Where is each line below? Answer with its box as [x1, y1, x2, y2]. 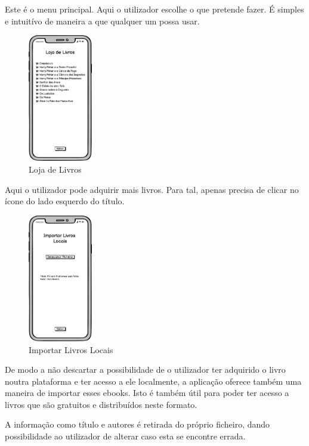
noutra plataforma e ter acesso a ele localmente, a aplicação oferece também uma [5, 375, 302, 387]
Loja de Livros [29, 163, 82, 175]
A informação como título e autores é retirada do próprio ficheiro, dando [5, 418, 270, 431]
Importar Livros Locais [29, 343, 113, 355]
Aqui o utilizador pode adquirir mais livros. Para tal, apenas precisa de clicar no [5, 183, 299, 195]
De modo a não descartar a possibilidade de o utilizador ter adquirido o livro [5, 363, 286, 376]
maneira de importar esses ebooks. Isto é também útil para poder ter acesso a [5, 386, 289, 399]
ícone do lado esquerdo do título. [5, 195, 125, 207]
